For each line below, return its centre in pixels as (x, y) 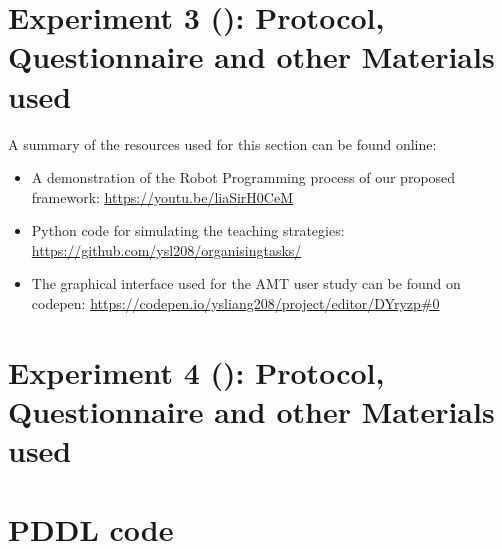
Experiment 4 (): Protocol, (196, 371)
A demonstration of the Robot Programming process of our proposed (243, 177)
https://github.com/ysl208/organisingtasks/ (166, 249)
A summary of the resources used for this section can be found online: (222, 143)
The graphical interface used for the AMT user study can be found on (246, 283)
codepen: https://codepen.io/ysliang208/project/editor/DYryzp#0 (235, 303)
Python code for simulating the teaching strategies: (188, 230)
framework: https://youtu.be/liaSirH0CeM (162, 196)
